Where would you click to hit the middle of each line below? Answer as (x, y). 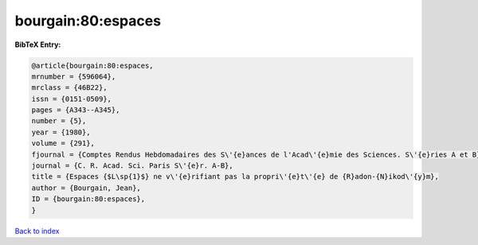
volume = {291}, (63, 144)
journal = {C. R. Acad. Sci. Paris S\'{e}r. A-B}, (133, 166)
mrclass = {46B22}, (69, 88)
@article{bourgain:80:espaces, (93, 65)
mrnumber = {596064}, (74, 76)
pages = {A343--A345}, (76, 110)
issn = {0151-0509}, (71, 99)
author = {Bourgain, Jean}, (86, 188)
